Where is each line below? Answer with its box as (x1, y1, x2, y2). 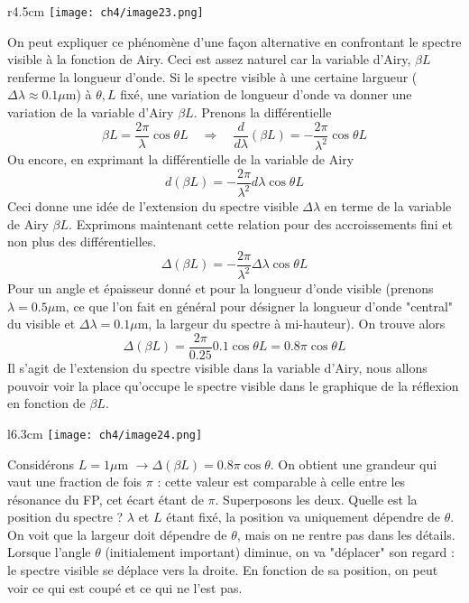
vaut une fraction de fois (7, 472, 143, 491)
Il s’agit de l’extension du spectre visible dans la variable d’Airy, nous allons (7, 358, 428, 377)
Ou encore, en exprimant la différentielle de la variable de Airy (7, 150, 354, 169)
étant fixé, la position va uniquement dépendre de (166, 507, 441, 526)
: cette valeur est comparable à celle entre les (157, 472, 406, 491)
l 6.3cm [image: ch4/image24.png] (7, 423, 203, 442)
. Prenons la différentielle (193, 103, 332, 122)
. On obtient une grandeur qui (270, 454, 437, 473)
